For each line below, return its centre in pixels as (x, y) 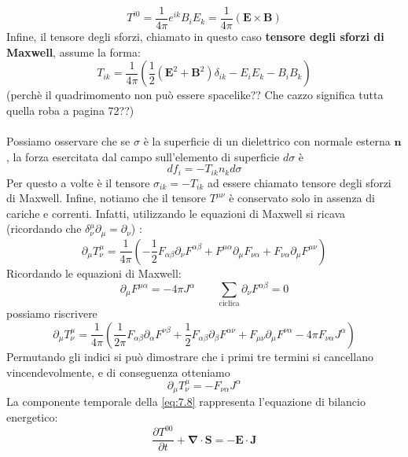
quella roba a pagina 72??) (70, 110)
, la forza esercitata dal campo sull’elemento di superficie (143, 156)
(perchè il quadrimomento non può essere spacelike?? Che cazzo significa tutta (195, 95)
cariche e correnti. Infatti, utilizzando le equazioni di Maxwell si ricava (176, 213)
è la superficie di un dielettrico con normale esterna (267, 141)
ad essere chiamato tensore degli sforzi (300, 182)
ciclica (229, 304)
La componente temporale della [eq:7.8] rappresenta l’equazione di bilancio (186, 402)
